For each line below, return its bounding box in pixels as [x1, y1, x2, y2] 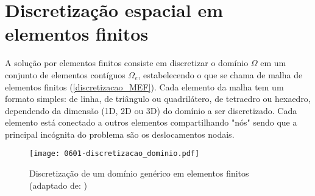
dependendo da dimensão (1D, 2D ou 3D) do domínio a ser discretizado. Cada [5, 104, 297, 117]
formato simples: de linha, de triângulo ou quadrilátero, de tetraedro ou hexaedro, [5, 92, 311, 105]
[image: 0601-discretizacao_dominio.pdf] [29, 149, 200, 158]
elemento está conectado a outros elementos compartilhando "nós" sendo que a [5, 116, 297, 129]
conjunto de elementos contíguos [5, 68, 126, 81]
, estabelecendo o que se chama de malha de [138, 68, 303, 81]
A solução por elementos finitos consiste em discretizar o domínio [5, 56, 249, 69]
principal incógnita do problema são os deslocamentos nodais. [5, 127, 235, 140]
